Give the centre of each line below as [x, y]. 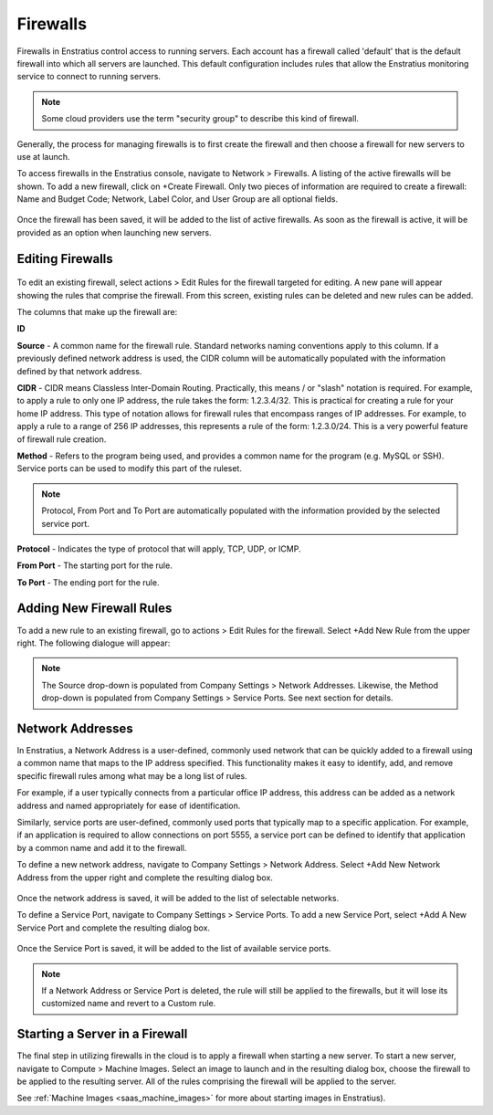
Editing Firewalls [65, 259]
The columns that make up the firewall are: [97, 312]
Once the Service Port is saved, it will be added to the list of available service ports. [174, 949]
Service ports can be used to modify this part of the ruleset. [129, 468]
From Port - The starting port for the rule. [94, 565]
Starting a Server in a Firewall [102, 1034]
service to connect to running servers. [89, 77]
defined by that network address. [79, 371]
